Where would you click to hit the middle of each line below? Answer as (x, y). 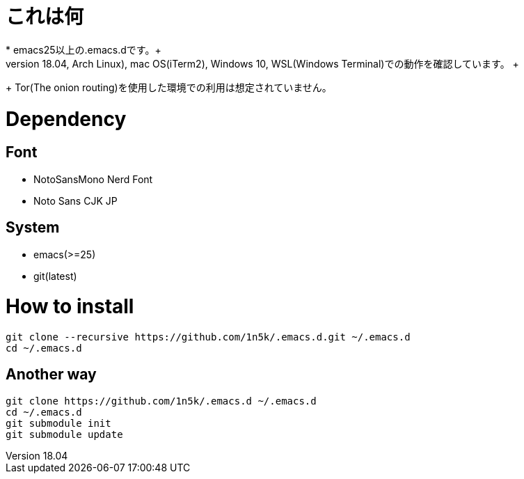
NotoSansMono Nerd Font (93, 179)
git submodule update (64, 434)
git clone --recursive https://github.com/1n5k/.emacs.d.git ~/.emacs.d (208, 337)
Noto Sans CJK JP (76, 201)
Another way (51, 375)
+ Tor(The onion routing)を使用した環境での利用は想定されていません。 (169, 87)
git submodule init (58, 423)
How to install (70, 307)
